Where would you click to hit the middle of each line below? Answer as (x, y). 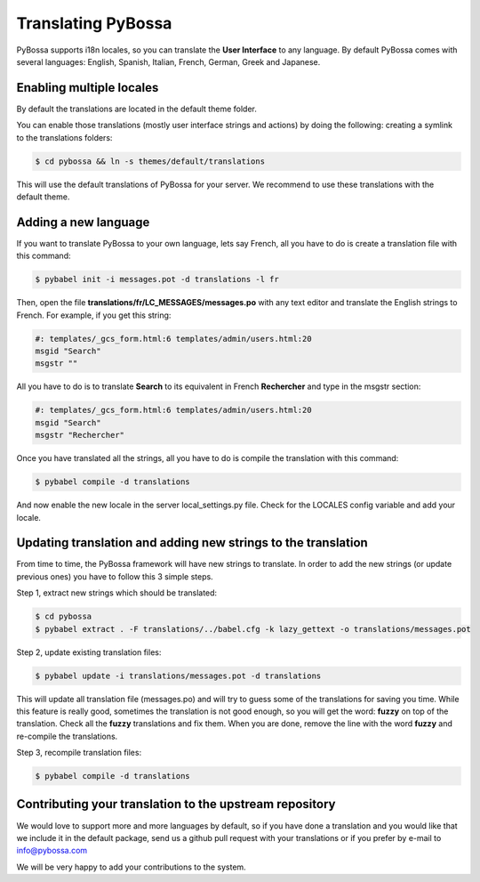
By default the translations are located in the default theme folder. (136, 109)
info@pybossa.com (52, 851)
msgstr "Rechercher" (80, 435)
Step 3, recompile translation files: (79, 753)
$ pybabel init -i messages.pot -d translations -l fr (157, 279)
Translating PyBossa (94, 23)
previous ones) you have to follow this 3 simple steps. (115, 576)
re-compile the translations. (67, 736)
